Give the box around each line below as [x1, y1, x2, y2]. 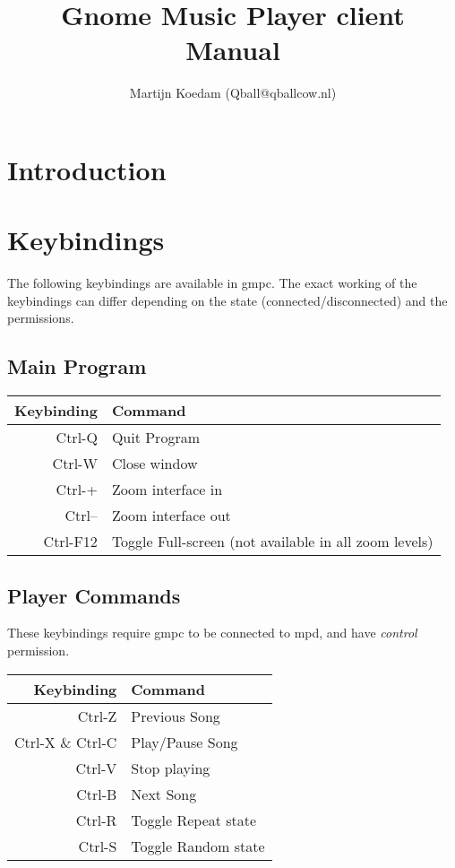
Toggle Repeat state [131, 809, 257, 830]
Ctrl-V [75, 757, 117, 778]
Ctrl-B [76, 783, 117, 804]
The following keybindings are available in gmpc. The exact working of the [7, 273, 417, 292]
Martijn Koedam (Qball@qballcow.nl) [129, 83, 337, 102]
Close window [111, 453, 198, 474]
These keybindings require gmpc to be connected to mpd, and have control [7, 623, 417, 642]
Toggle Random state [131, 835, 265, 856]
